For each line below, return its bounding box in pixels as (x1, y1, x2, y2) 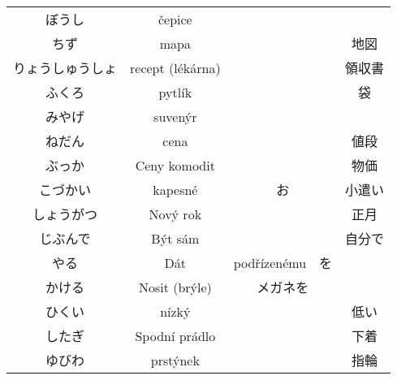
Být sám (151, 228, 200, 248)
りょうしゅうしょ (13, 58, 118, 77)
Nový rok (149, 204, 202, 223)
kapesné (153, 179, 198, 199)
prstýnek (150, 350, 200, 369)
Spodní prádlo (135, 326, 216, 345)
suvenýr (153, 106, 197, 126)
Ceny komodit (135, 155, 215, 175)
